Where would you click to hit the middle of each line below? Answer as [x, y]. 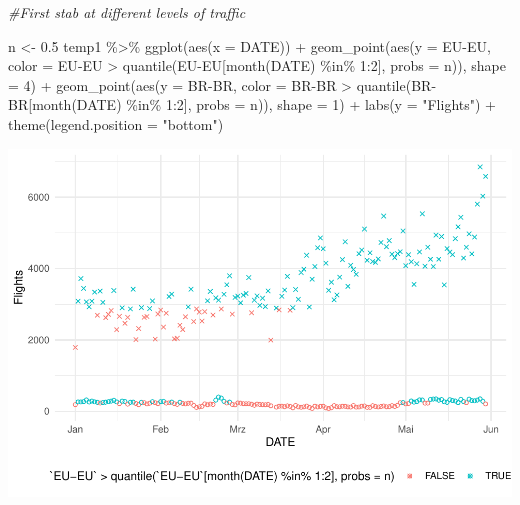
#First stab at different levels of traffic [127, 12]
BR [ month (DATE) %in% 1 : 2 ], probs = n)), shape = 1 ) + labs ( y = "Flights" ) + [252, 104]
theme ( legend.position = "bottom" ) [116, 123]
